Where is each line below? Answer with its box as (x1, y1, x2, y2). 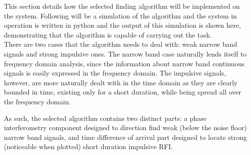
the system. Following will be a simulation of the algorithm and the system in (4, 10, 237, 20)
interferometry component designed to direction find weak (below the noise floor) (4, 122, 247, 133)
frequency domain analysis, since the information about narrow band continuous (4, 58, 245, 68)
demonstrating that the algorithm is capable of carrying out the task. (4, 29, 212, 39)
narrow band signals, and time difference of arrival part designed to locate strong (4, 132, 247, 142)
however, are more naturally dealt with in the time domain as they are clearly (4, 77, 238, 87)
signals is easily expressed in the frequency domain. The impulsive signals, (4, 68, 226, 78)
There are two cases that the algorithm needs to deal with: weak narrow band (4, 39, 237, 49)
